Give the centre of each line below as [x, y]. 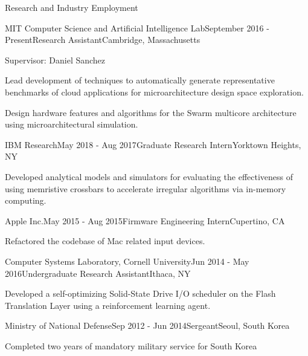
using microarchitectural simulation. [72, 124]
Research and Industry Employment [72, 7]
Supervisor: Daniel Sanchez [55, 60]
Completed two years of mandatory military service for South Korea [131, 345]
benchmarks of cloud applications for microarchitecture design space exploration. [154, 92]
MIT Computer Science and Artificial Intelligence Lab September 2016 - [137, 28]
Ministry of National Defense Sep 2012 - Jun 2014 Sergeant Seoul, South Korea [147, 325]
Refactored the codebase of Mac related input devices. [105, 241]
